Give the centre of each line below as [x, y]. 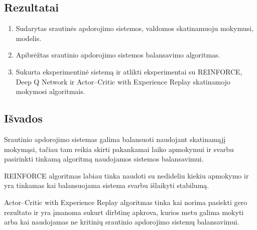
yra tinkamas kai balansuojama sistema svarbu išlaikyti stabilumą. [107, 185]
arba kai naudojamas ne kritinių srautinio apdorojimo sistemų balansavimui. [122, 222]
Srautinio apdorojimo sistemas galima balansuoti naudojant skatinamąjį [115, 139]
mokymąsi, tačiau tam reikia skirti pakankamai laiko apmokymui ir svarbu [119, 149]
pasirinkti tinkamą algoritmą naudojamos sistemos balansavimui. [104, 159]
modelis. [29, 38]
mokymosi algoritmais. [50, 91]
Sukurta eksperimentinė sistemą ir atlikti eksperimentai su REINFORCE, [129, 71]
